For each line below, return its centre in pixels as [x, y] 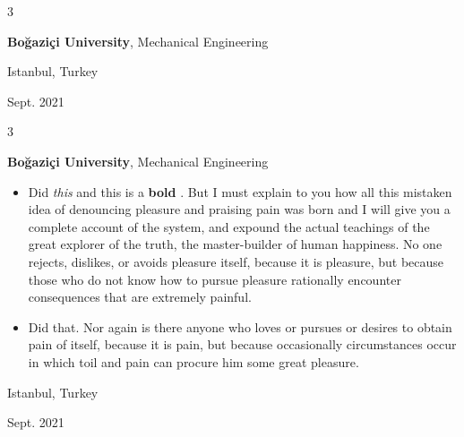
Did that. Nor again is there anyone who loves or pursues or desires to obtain [240, 326]
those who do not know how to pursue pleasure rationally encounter [215, 279]
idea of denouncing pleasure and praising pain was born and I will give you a [239, 209]
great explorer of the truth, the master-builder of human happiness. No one [235, 244]
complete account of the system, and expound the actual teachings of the [229, 226]
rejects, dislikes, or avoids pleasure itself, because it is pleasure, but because [236, 261]
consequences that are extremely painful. [140, 297]
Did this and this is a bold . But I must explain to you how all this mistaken [240, 191]
